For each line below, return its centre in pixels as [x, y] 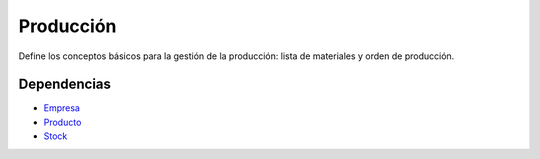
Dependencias [65, 84]
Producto [62, 122]
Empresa [61, 108]
